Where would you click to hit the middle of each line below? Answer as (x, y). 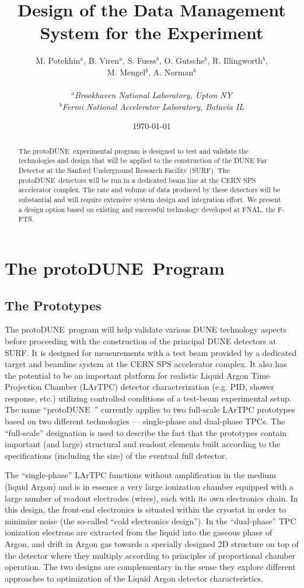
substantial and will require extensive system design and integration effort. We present (150, 199)
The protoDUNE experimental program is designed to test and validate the (133, 151)
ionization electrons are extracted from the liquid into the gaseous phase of (139, 532)
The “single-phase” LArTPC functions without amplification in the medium (141, 475)
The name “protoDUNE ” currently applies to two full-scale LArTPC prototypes (150, 409)
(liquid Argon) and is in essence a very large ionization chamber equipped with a (149, 487)
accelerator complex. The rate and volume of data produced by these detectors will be (149, 190)
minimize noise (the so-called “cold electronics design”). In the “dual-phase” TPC (151, 520)
